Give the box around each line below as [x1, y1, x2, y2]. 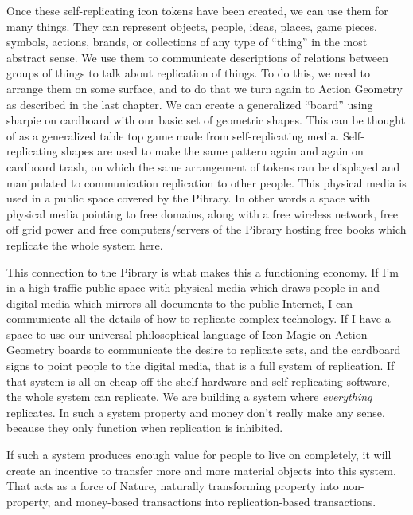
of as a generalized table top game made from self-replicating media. [6, 127, 340, 143]
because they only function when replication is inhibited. [6, 419, 283, 436]
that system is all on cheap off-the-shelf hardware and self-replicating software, [6, 372, 390, 389]
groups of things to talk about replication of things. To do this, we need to [6, 65, 370, 81]
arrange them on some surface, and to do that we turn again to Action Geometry [6, 80, 403, 96]
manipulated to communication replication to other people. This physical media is [6, 174, 407, 191]
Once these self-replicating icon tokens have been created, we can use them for [6, 2, 388, 18]
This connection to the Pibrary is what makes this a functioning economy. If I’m [6, 263, 399, 280]
